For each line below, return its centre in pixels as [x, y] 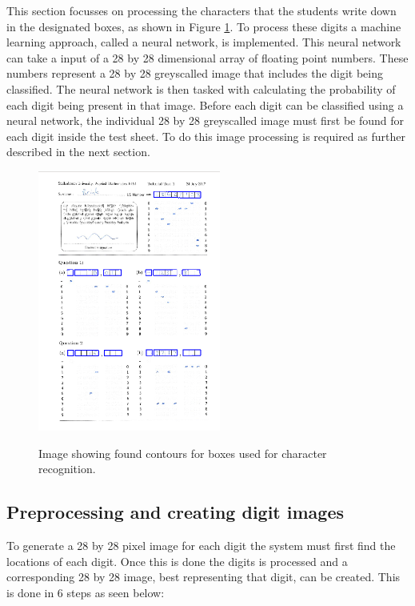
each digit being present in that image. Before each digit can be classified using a [205, 104]
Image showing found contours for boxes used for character [183, 453]
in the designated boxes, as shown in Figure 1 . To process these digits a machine [204, 26]
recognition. [67, 469]
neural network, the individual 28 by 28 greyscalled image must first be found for [206, 120]
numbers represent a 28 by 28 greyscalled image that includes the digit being [195, 73]
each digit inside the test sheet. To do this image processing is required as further [206, 136]
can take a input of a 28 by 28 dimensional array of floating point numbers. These [207, 57]
